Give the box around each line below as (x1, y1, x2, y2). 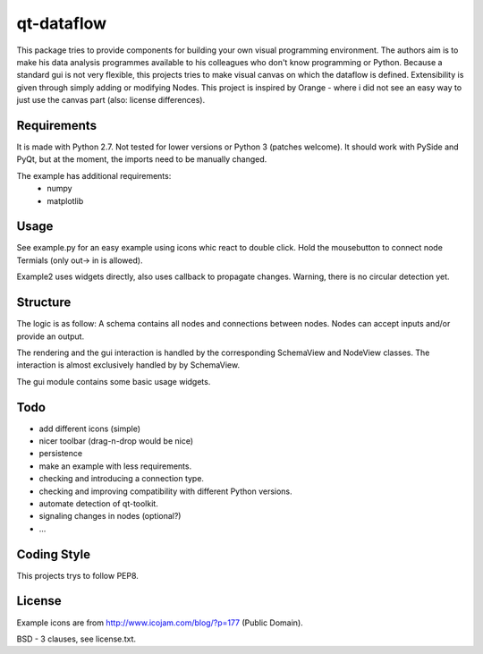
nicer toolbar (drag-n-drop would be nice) (38, 436, 194, 446)
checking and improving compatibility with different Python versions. (38, 486, 292, 497)
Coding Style (16, 547, 91, 562)
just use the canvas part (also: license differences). (16, 95, 206, 106)
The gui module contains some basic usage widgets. (16, 376, 211, 386)
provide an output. (16, 331, 85, 342)
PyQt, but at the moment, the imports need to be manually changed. (16, 154, 267, 165)
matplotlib (47, 195, 84, 206)
